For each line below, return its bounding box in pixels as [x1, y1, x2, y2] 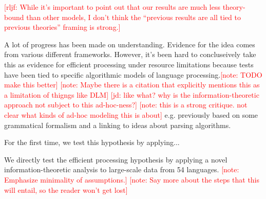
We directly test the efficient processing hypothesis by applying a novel [4, 154, 227, 165]
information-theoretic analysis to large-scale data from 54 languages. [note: [4, 164, 239, 175]
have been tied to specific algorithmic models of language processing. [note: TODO [4, 69, 262, 80]
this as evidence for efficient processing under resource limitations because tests [4, 59, 254, 69]
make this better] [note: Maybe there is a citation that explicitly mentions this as [4, 79, 260, 90]
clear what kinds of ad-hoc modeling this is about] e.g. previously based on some [4, 109, 258, 120]
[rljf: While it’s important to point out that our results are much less [4, 2, 220, 12]
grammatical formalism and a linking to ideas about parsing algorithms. [4, 119, 231, 130]
